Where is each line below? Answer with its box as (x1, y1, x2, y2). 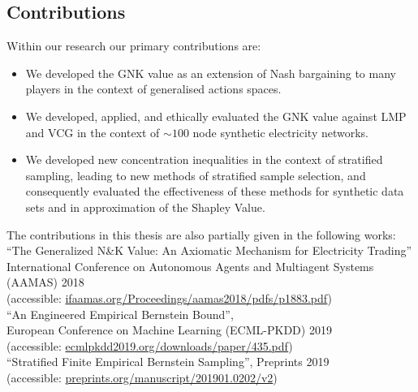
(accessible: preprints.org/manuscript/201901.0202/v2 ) (6, 368, 278, 386)
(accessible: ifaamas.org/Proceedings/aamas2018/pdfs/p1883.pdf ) (6, 289, 332, 306)
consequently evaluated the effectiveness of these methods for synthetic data (25, 183, 404, 200)
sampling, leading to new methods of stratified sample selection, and (25, 166, 366, 183)
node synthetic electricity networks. (192, 123, 368, 140)
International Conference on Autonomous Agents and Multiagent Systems (6, 257, 374, 274)
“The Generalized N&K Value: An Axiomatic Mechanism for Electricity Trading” (6, 242, 412, 259)
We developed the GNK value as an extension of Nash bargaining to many (25, 64, 396, 81)
